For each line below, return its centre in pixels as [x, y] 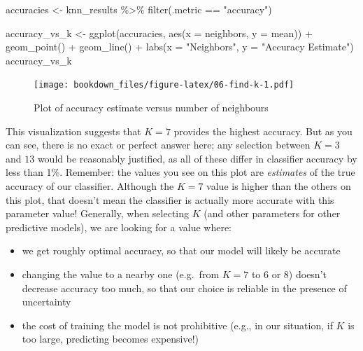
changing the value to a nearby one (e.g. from [121, 274]
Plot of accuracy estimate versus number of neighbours [151, 108]
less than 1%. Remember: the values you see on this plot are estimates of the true [180, 172]
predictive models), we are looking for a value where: [119, 227]
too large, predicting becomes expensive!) [111, 339]
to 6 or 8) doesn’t [289, 274]
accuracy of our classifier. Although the [90, 186]
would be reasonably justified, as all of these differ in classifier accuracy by [197, 158]
